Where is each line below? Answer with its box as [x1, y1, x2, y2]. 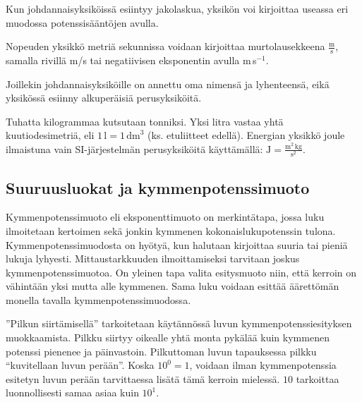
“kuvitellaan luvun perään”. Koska [6, 358, 155, 372]
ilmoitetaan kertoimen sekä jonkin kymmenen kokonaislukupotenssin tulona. [6, 223, 336, 238]
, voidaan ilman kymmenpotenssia [189, 358, 337, 372]
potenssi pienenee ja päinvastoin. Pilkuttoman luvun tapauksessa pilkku [6, 343, 317, 358]
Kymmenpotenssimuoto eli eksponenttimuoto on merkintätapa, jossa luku [6, 209, 325, 224]
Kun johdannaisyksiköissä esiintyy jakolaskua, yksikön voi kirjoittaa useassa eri [6, 1, 349, 16]
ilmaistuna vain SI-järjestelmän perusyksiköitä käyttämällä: [6, 141, 263, 156]
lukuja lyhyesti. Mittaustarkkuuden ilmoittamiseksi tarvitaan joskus [6, 251, 300, 266]
